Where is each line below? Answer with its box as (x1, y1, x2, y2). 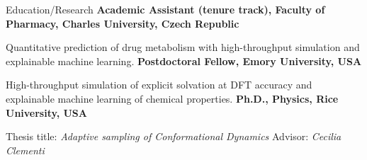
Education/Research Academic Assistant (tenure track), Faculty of (6, 2, 325, 16)
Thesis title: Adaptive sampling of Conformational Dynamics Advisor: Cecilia (6, 129, 341, 144)
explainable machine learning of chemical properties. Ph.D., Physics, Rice (6, 91, 339, 105)
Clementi (6, 142, 45, 157)
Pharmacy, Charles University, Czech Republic (6, 16, 239, 30)
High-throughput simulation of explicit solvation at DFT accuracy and (6, 77, 312, 92)
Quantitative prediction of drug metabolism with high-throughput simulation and (6, 40, 360, 55)
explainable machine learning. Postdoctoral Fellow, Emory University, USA (6, 53, 362, 68)
